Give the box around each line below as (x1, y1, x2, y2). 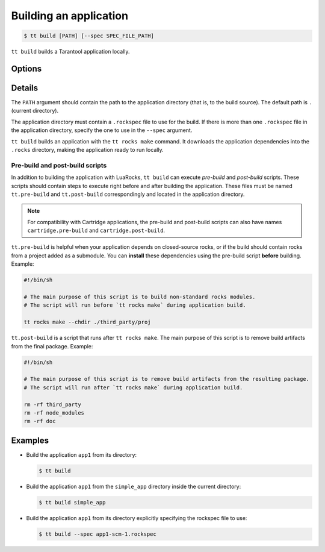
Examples (11, 435, 49, 445)
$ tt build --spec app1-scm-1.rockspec (39, 530, 156, 538)
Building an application (11, 9, 129, 22)
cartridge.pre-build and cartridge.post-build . (27, 227, 166, 234)
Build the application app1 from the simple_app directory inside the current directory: (26, 483, 241, 490)
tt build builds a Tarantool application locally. (11, 48, 130, 55)
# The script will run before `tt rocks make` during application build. (23, 302, 246, 309)
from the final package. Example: (11, 342, 93, 350)
